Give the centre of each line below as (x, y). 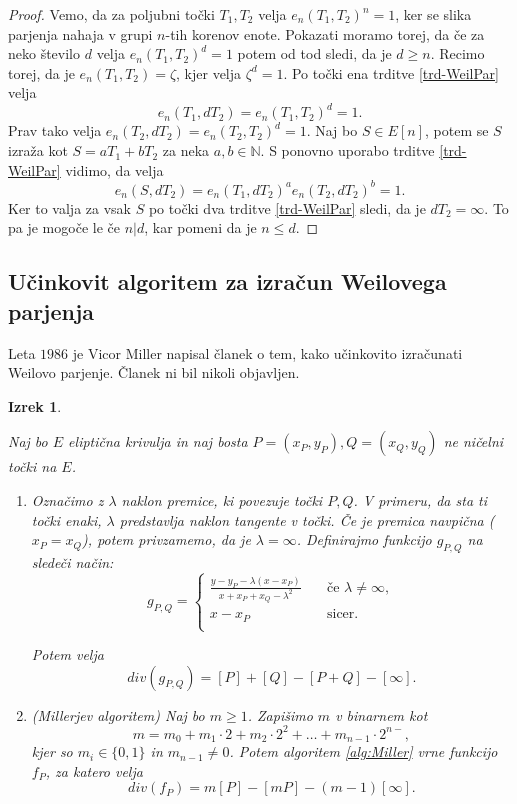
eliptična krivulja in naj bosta (158, 441)
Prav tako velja (55, 130)
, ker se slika (433, 14)
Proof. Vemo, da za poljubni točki (111, 14)
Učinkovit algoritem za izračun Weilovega (227, 281)
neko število (44, 53)
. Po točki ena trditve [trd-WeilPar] (391, 72)
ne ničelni (473, 441)
